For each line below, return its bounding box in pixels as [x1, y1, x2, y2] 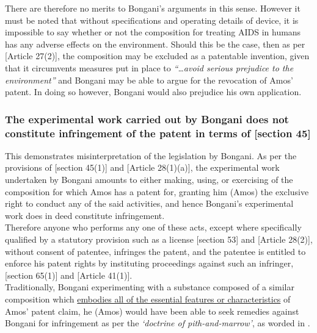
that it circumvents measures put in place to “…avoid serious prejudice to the [5, 61, 294, 74]
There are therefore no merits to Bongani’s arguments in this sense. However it [5, 2, 301, 14]
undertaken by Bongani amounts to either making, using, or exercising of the [5, 173, 293, 186]
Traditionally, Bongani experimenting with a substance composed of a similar [5, 281, 294, 293]
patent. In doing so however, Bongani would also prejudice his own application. [5, 85, 302, 98]
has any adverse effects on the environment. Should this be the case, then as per [5, 37, 305, 50]
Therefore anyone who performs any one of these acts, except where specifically [5, 221, 302, 234]
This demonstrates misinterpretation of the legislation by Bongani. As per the [5, 149, 297, 162]
